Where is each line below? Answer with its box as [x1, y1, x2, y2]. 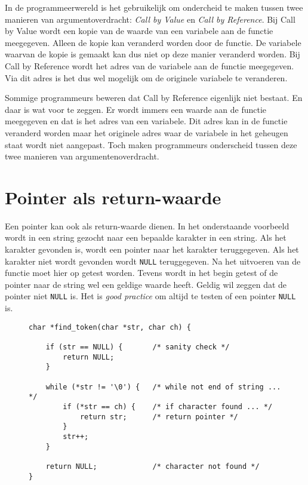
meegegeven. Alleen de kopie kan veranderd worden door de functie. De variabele [5, 36, 301, 48]
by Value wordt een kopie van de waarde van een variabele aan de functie [5, 24, 273, 37]
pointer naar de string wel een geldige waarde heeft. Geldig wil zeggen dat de [5, 278, 287, 290]
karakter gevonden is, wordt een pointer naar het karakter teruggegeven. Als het [5, 243, 299, 256]
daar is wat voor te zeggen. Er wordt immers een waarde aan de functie [5, 103, 267, 115]
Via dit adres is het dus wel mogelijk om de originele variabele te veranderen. [5, 71, 288, 84]
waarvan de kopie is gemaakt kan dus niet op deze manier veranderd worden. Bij [5, 48, 300, 60]
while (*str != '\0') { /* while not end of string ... [45, 382, 281, 391]
